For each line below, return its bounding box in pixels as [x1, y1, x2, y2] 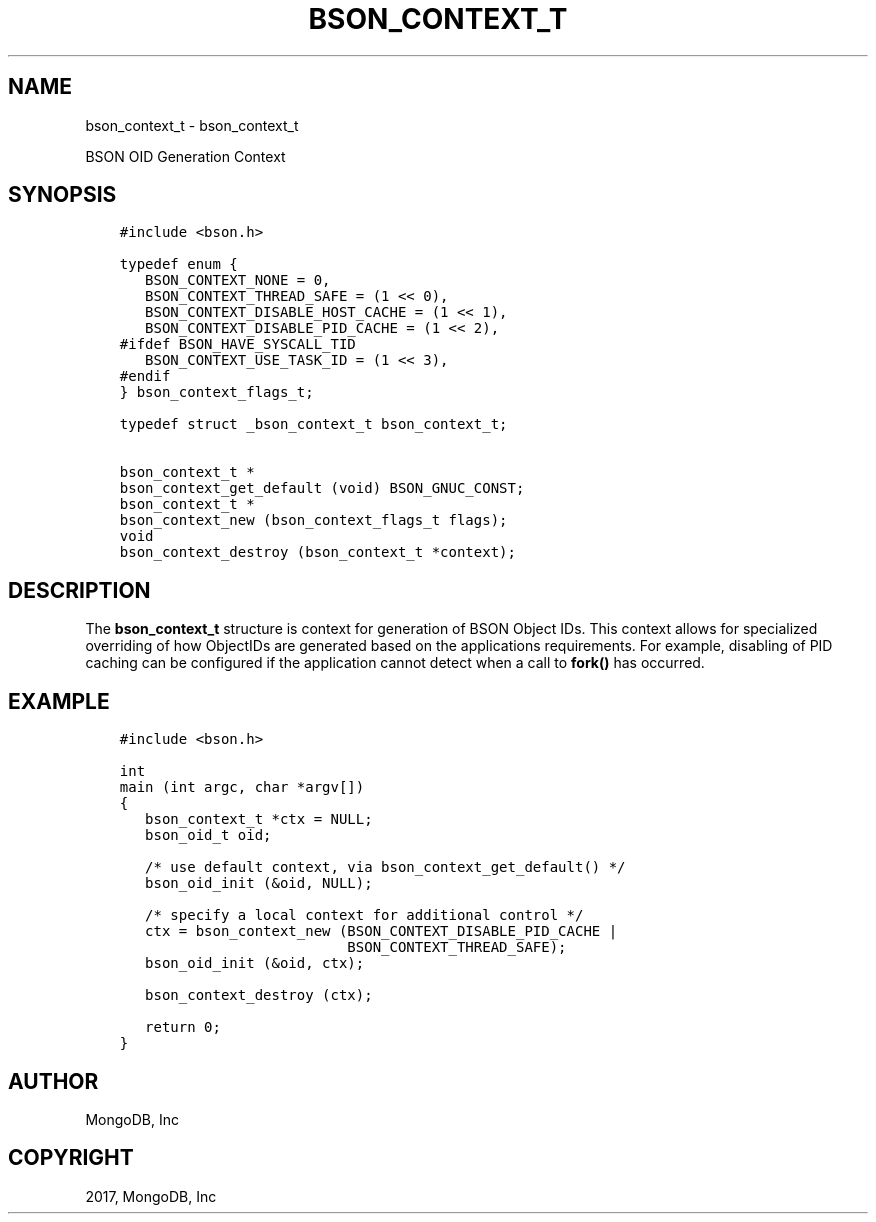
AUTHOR [8, 1068, 99, 1094]
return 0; [145, 1019, 221, 1036]
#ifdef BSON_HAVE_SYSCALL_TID [119, 336, 356, 353]
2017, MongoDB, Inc [85, 1187, 217, 1205]
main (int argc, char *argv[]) [119, 779, 365, 796]
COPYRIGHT [8, 1145, 134, 1171]
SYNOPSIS [8, 182, 117, 208]
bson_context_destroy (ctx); [145, 987, 373, 1004]
